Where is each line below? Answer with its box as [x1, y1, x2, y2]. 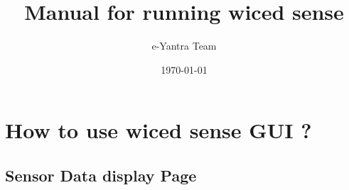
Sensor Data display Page [5, 164, 197, 186]
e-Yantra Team [151, 38, 217, 53]
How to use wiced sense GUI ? [5, 116, 312, 145]
